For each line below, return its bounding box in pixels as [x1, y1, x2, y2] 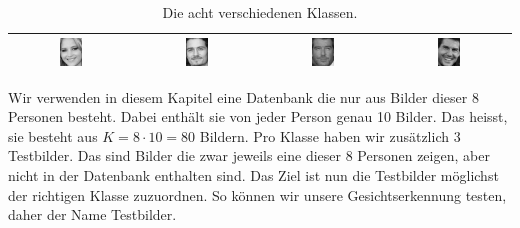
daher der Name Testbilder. [8, 204, 177, 225]
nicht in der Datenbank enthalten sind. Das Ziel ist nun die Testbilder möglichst [8, 165, 499, 186]
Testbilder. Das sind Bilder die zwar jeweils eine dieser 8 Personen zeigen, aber [8, 145, 490, 166]
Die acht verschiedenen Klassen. [162, 2, 358, 22]
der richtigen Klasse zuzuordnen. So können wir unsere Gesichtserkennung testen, [8, 184, 507, 205]
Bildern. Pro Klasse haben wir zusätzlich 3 [199, 125, 461, 146]
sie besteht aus [8, 125, 98, 146]
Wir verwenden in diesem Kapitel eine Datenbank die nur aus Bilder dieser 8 [8, 86, 479, 107]
